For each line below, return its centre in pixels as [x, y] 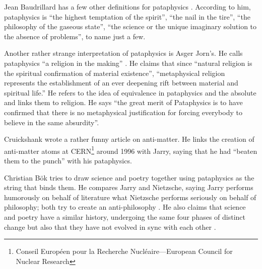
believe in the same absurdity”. [52, 122]
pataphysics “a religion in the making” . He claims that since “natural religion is [128, 63]
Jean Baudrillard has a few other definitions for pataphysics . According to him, [127, 7]
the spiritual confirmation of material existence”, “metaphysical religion [115, 73]
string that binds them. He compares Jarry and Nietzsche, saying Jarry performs [129, 187]
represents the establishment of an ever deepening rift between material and [121, 83]
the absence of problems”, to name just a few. [75, 36]
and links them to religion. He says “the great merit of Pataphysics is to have [123, 102]
